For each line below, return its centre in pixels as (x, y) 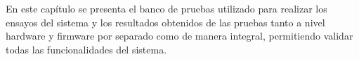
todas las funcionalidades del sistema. (86, 49)
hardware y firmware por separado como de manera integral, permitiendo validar (179, 36)
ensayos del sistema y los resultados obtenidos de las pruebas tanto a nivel (165, 22)
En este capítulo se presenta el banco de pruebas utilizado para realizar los (167, 8)
